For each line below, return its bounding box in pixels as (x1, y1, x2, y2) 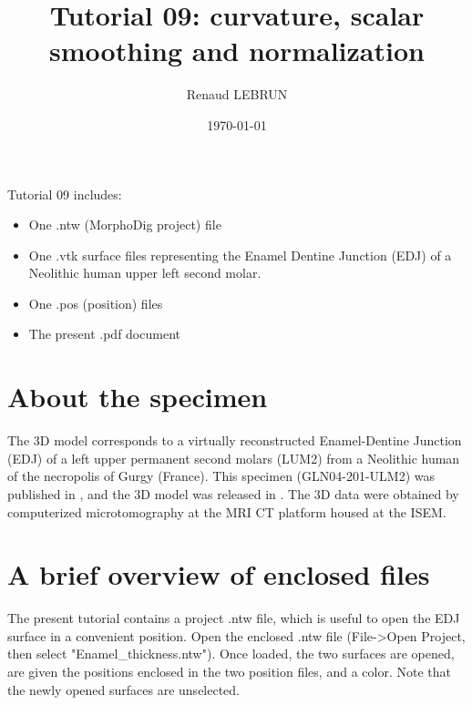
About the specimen (7, 378, 268, 415)
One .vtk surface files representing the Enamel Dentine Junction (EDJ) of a (28, 245, 452, 264)
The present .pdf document (28, 324, 180, 343)
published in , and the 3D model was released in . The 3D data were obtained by (7, 484, 459, 503)
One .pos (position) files (28, 293, 163, 312)
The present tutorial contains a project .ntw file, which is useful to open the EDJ (7, 608, 460, 628)
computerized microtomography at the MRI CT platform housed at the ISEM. (7, 502, 446, 521)
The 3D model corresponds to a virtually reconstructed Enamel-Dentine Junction (7, 431, 462, 450)
